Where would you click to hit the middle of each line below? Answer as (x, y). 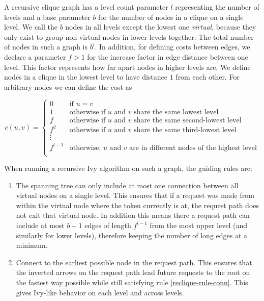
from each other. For (208, 77)
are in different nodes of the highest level (193, 148)
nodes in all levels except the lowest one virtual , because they (161, 27)
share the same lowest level (176, 112)
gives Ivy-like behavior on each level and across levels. (100, 292)
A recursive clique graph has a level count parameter (86, 7)
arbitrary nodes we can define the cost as (68, 86)
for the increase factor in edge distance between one (168, 56)
